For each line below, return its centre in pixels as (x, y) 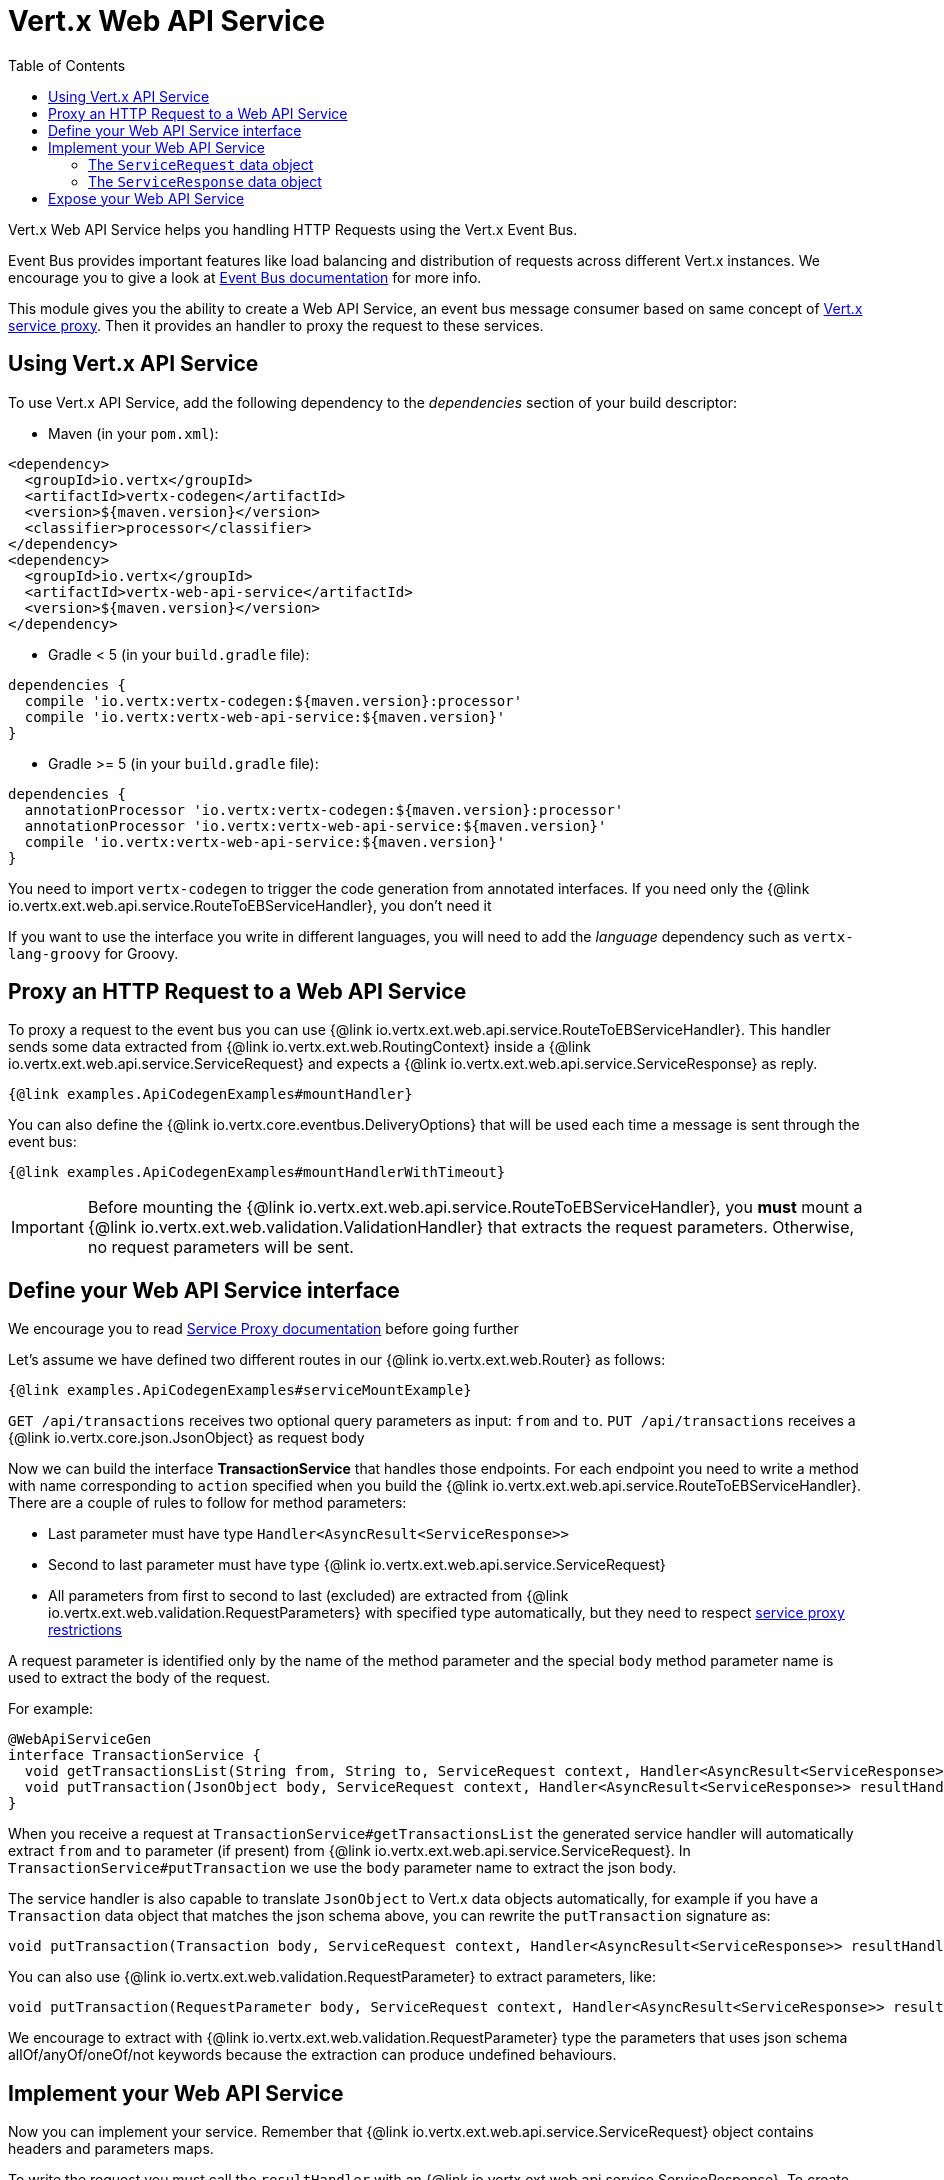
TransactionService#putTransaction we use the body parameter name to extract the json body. (342, 1868)
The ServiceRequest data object (201, 164)
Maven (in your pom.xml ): (133, 433)
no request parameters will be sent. (220, 1247)
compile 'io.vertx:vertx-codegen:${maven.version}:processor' (273, 700)
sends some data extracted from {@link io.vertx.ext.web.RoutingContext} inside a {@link (300, 1047)
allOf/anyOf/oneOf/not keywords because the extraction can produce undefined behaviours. (312, 2055)
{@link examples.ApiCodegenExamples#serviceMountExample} (240, 1390)
